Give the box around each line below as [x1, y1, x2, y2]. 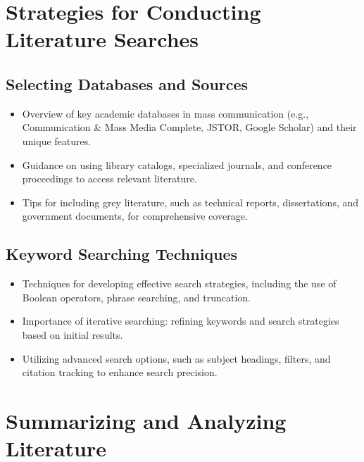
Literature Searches [6, 25, 199, 54]
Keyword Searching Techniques [6, 243, 238, 265]
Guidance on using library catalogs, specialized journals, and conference [22, 157, 332, 172]
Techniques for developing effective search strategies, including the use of [22, 276, 337, 291]
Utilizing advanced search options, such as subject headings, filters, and [22, 351, 331, 366]
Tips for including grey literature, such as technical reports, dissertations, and [22, 194, 359, 209]
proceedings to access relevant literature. [22, 171, 197, 186]
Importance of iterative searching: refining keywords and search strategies [22, 313, 339, 328]
